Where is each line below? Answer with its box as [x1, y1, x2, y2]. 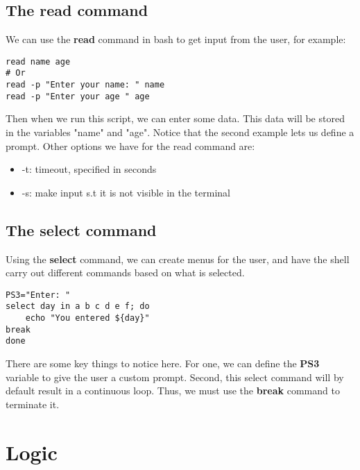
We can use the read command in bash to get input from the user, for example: [6, 32, 346, 47]
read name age [6, 56, 71, 67]
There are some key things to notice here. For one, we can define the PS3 [6, 356, 320, 371]
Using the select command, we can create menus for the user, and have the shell [6, 251, 350, 266]
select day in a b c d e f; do [6, 301, 150, 312]
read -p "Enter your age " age [6, 91, 150, 101]
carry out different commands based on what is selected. [6, 265, 245, 280]
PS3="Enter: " [6, 289, 71, 300]
